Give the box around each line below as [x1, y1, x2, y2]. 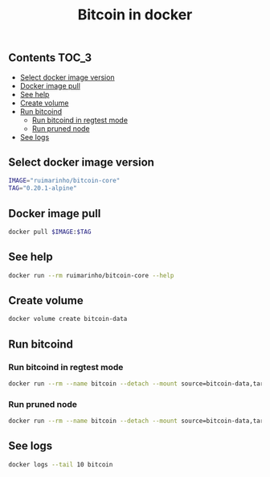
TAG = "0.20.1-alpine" [8, 184, 78, 192]
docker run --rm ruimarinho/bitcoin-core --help [8, 271, 174, 279]
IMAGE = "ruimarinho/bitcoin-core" [8, 177, 121, 185]
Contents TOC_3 [8, 51, 92, 65]
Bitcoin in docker [77, 6, 193, 24]
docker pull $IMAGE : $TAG [8, 228, 92, 236]
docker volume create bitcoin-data [8, 315, 128, 323]
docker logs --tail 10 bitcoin [8, 460, 113, 468]
